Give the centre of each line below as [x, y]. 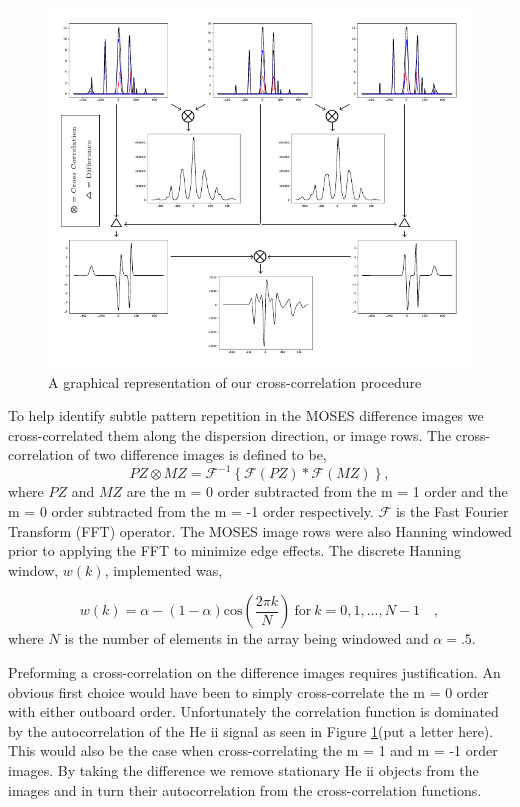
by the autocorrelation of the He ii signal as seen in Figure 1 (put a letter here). [251, 730]
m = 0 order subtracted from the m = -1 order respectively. [191, 511]
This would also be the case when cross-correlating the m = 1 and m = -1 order [253, 750]
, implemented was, [163, 569]
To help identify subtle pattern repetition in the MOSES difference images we [246, 415]
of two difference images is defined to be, [202, 454]
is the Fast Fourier [452, 511]
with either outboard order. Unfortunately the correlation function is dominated [253, 711]
